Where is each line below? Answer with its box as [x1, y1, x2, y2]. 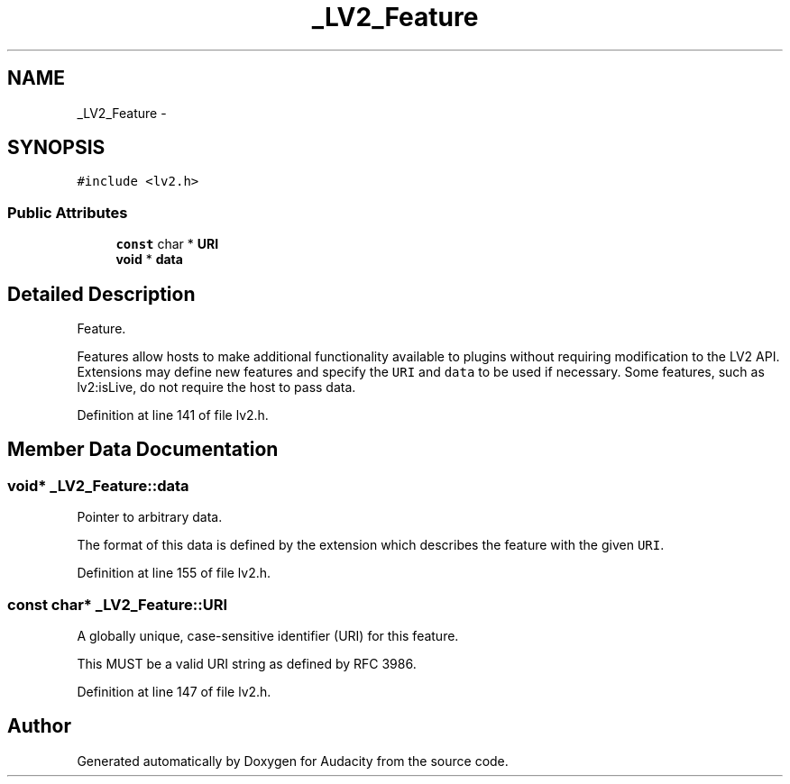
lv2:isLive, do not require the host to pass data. [77, 379, 356, 396]
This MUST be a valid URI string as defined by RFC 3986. [77, 656, 417, 671]
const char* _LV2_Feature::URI [7, 595, 228, 614]
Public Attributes [7, 203, 128, 222]
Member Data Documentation [7, 438, 279, 461]
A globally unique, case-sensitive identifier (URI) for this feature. [77, 628, 459, 643]
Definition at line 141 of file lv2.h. [77, 407, 269, 424]
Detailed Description [7, 282, 196, 305]
